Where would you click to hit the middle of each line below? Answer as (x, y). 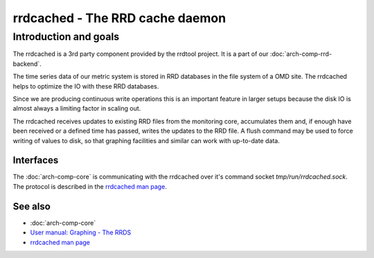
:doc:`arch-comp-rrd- (301, 54)
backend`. (27, 64)
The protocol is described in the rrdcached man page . (90, 186)
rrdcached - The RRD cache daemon (119, 18)
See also (32, 206)
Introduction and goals (66, 37)
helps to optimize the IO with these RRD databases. (86, 86)
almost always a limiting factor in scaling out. (77, 109)
